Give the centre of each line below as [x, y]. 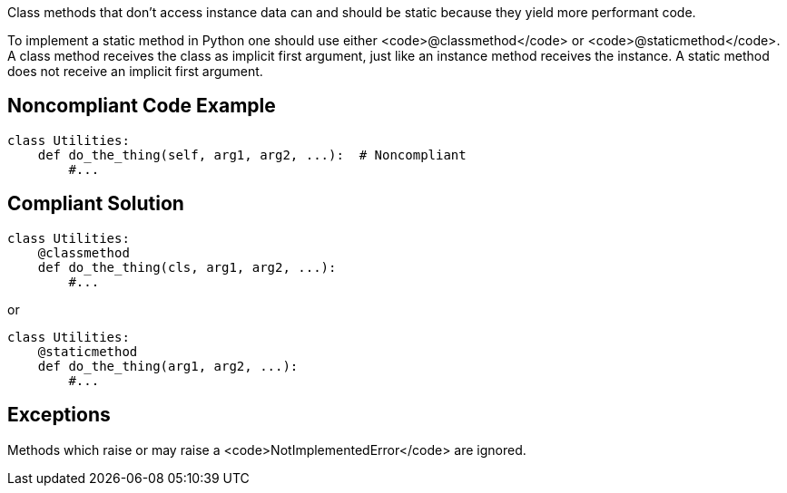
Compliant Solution [96, 204]
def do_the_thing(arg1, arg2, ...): [168, 366]
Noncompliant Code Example [142, 106]
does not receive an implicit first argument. [135, 71]
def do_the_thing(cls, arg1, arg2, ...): [187, 267]
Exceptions [59, 415]
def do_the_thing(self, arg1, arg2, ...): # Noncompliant [252, 155]
